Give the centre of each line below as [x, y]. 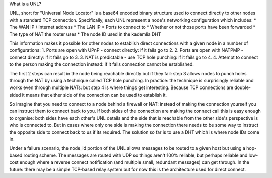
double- [243, 87]
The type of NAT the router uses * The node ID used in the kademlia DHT [85, 34]
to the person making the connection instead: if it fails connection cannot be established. [101, 64]
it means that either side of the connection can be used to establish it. [94, 95]
